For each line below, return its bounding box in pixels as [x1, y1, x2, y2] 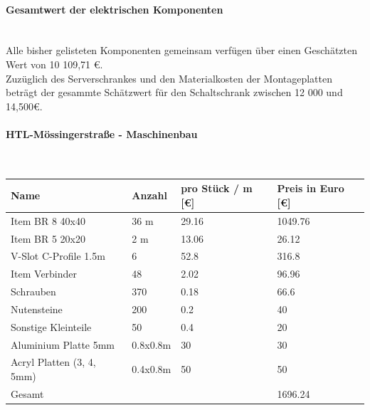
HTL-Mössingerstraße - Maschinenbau [6, 126, 198, 141]
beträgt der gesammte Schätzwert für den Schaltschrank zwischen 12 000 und [6, 85, 343, 100]
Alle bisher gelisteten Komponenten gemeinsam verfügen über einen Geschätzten [6, 43, 357, 58]
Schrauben [11, 284, 56, 299]
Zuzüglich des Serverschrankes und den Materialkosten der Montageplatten [6, 70, 333, 85]
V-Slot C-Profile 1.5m [11, 248, 105, 263]
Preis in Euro [277, 181, 344, 196]
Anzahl [132, 188, 167, 203]
